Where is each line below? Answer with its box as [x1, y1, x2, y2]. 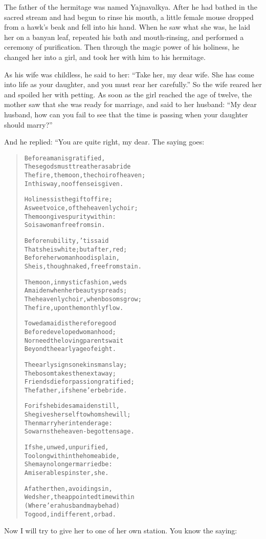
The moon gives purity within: [24, 213, 116, 220]
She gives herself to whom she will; [24, 411, 131, 419]
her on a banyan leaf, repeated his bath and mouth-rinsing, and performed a [4, 31, 244, 42]
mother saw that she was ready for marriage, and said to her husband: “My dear [4, 99, 257, 110]
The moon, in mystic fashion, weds [24, 278, 127, 286]
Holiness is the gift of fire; [24, 196, 113, 203]
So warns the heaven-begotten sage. [24, 428, 135, 436]
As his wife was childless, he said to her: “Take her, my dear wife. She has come [4, 69, 254, 79]
